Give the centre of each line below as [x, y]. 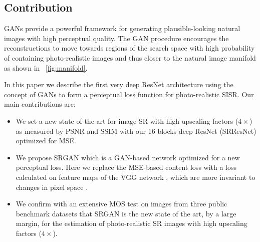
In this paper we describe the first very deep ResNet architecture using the [119, 84]
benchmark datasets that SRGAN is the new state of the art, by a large [126, 213]
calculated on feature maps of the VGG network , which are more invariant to [136, 177]
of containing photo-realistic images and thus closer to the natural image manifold [130, 57]
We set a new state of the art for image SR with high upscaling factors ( [127, 120]
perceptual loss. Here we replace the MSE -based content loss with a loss [126, 167]
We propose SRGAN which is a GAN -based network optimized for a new [128, 157]
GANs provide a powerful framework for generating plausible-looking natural [122, 28]
